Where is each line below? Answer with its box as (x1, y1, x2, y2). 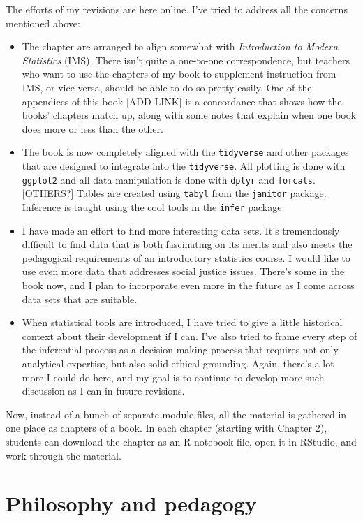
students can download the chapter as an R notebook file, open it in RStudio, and (6, 434, 357, 448)
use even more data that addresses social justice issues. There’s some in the (22, 264, 345, 279)
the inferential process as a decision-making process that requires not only (22, 342, 339, 357)
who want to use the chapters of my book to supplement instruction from (22, 66, 336, 81)
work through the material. (6, 448, 121, 462)
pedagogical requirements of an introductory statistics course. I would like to (22, 250, 350, 265)
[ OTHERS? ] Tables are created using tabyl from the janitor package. (22, 186, 327, 200)
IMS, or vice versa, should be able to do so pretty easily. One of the (22, 80, 312, 94)
